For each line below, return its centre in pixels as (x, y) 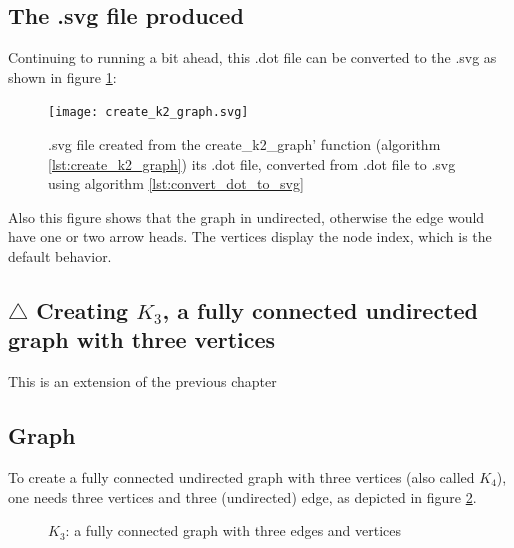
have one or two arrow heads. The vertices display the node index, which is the (250, 236)
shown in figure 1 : (62, 76)
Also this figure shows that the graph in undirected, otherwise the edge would (246, 216)
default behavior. (60, 256)
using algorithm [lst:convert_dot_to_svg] (176, 183)
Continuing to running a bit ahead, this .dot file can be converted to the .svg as (252, 57)
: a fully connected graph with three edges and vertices (233, 530)
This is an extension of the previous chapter (142, 381)
